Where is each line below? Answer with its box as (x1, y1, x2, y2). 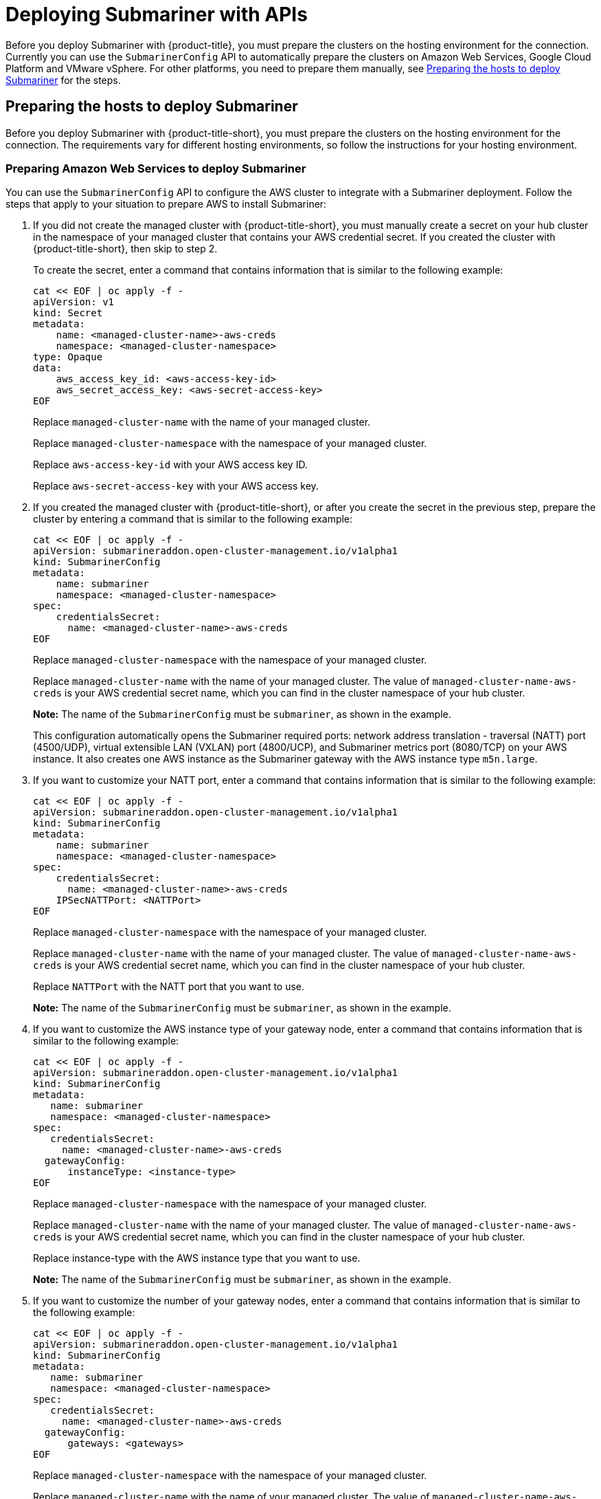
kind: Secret (33, 307, 103, 319)
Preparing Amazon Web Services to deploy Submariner (5, 161, 306, 175)
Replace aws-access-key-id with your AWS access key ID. (33, 459, 308, 471)
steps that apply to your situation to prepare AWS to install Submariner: (5, 198, 327, 210)
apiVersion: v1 (33, 296, 115, 308)
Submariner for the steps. (5, 74, 121, 86)
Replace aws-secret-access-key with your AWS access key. (33, 480, 319, 492)
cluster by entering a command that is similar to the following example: (33, 513, 353, 525)
